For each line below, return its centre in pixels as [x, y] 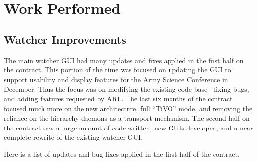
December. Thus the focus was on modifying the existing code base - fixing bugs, [127, 89]
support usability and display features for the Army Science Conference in [116, 79]
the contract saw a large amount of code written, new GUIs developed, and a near [128, 127]
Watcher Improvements [65, 39]
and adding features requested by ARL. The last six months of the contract [118, 98]
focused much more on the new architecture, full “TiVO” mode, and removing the [128, 108]
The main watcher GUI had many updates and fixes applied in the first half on [124, 60]
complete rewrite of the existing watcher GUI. [74, 137]
